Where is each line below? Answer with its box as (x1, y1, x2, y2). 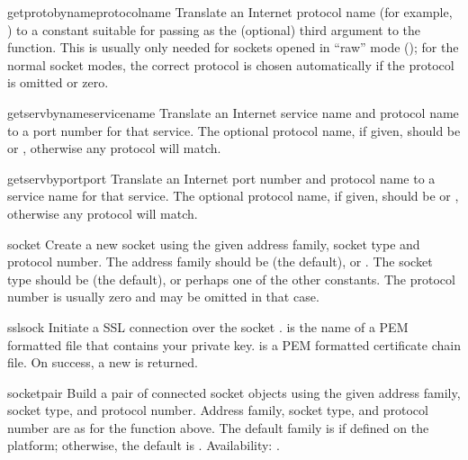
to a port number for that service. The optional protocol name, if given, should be (7, 121, 461, 140)
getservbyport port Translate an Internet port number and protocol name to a (7, 168, 436, 187)
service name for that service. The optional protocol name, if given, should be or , (7, 186, 459, 205)
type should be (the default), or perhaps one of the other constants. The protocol (7, 269, 455, 288)
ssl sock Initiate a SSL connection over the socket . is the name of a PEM (7, 317, 409, 336)
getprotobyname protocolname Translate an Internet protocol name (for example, (7, 3, 453, 21)
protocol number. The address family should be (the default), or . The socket (7, 252, 433, 271)
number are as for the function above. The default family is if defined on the (7, 418, 429, 437)
